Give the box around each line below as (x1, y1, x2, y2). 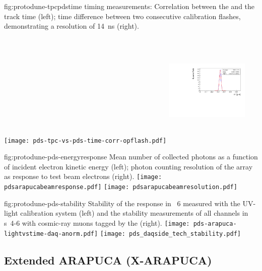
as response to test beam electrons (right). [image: (4, 171, 162, 182)
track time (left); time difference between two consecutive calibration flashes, (4, 11, 241, 21)
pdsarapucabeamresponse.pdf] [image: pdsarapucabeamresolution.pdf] (4, 184, 237, 191)
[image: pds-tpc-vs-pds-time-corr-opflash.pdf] (4, 137, 167, 144)
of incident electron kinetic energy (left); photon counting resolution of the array (4, 161, 253, 171)
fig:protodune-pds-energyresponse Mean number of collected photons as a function (4, 151, 258, 162)
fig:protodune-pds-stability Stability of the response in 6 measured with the (4, 198, 240, 208)
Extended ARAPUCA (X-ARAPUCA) (4, 252, 212, 267)
